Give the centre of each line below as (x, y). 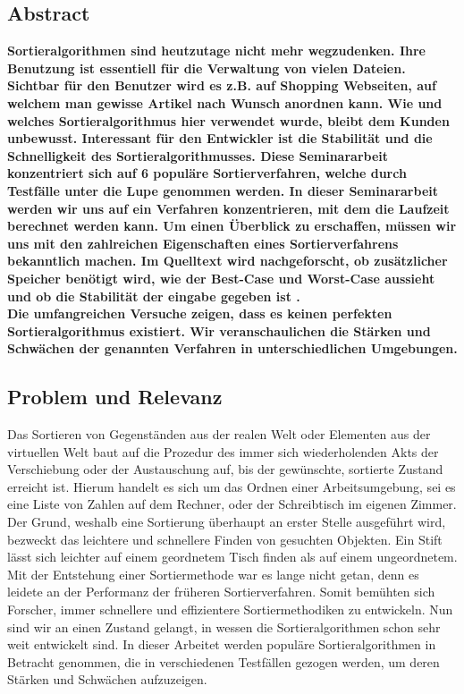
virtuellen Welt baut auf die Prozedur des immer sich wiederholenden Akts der (223, 451)
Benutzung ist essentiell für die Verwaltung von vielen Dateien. (207, 68)
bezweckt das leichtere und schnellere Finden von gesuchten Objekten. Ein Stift (225, 539)
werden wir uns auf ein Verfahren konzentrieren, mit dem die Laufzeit (228, 208)
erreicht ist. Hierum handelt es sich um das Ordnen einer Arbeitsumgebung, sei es (232, 486)
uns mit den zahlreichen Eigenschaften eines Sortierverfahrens (203, 243)
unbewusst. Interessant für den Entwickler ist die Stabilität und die (220, 138)
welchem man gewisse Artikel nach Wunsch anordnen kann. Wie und (225, 102)
